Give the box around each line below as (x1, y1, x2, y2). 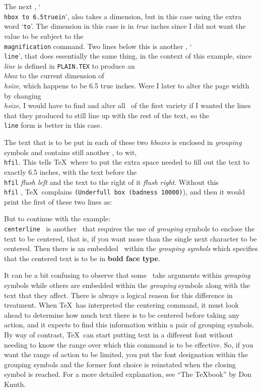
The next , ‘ (4, 1, 41, 11)
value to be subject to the (4, 30, 84, 41)
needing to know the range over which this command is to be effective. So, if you (4, 339, 253, 350)
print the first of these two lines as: (4, 196, 112, 207)
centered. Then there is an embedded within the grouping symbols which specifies (4, 243, 258, 254)
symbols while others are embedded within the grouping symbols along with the (4, 280, 250, 290)
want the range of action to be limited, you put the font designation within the (4, 349, 248, 360)
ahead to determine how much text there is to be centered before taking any (4, 309, 240, 320)
